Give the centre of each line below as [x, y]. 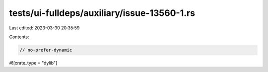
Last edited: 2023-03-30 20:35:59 [44, 28]
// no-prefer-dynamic [46, 50]
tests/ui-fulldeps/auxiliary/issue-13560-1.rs [102, 13]
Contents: [19, 37]
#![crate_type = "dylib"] [33, 63]
